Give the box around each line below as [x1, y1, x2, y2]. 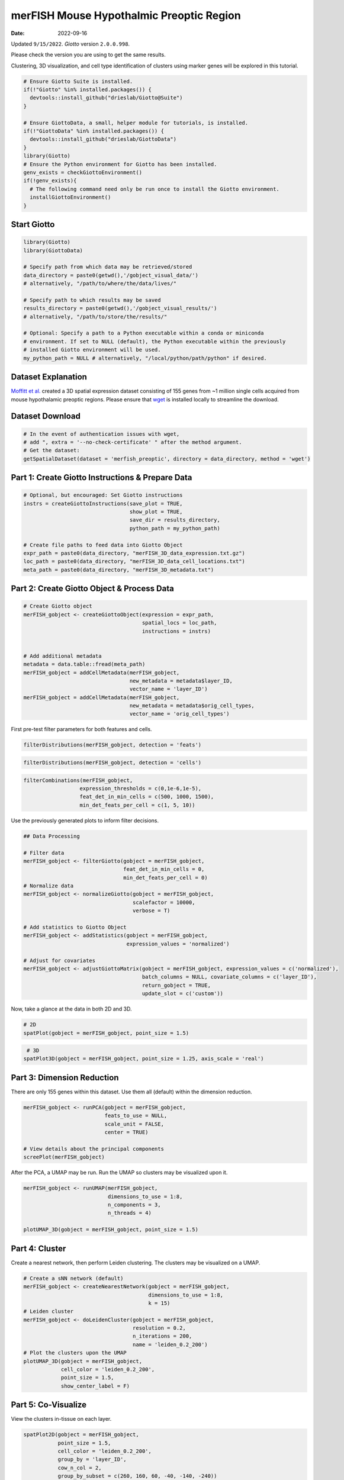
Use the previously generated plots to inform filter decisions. [11, 817, 159, 824]
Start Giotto [11, 219, 55, 229]
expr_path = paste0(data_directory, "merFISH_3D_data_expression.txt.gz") [23, 550, 246, 556]
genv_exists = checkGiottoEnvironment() [23, 169, 142, 176]
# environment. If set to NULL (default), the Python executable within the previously [23, 338, 286, 345]
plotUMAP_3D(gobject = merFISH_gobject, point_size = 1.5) [23, 1226, 198, 1233]
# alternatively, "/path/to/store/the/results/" [23, 313, 168, 320]
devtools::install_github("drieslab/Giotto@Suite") [30, 95, 183, 101]
